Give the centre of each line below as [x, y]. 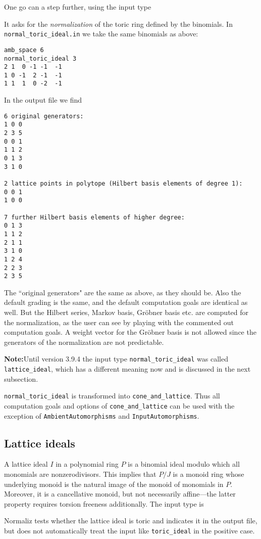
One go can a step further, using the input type [78, 7]
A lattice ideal [26, 464]
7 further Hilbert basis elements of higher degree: [94, 217]
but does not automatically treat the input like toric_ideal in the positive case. [129, 531]
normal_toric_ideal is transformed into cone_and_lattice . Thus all [112, 396]
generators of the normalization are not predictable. [84, 342]
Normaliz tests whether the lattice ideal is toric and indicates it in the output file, [131, 521]
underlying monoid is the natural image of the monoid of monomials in [114, 484]
